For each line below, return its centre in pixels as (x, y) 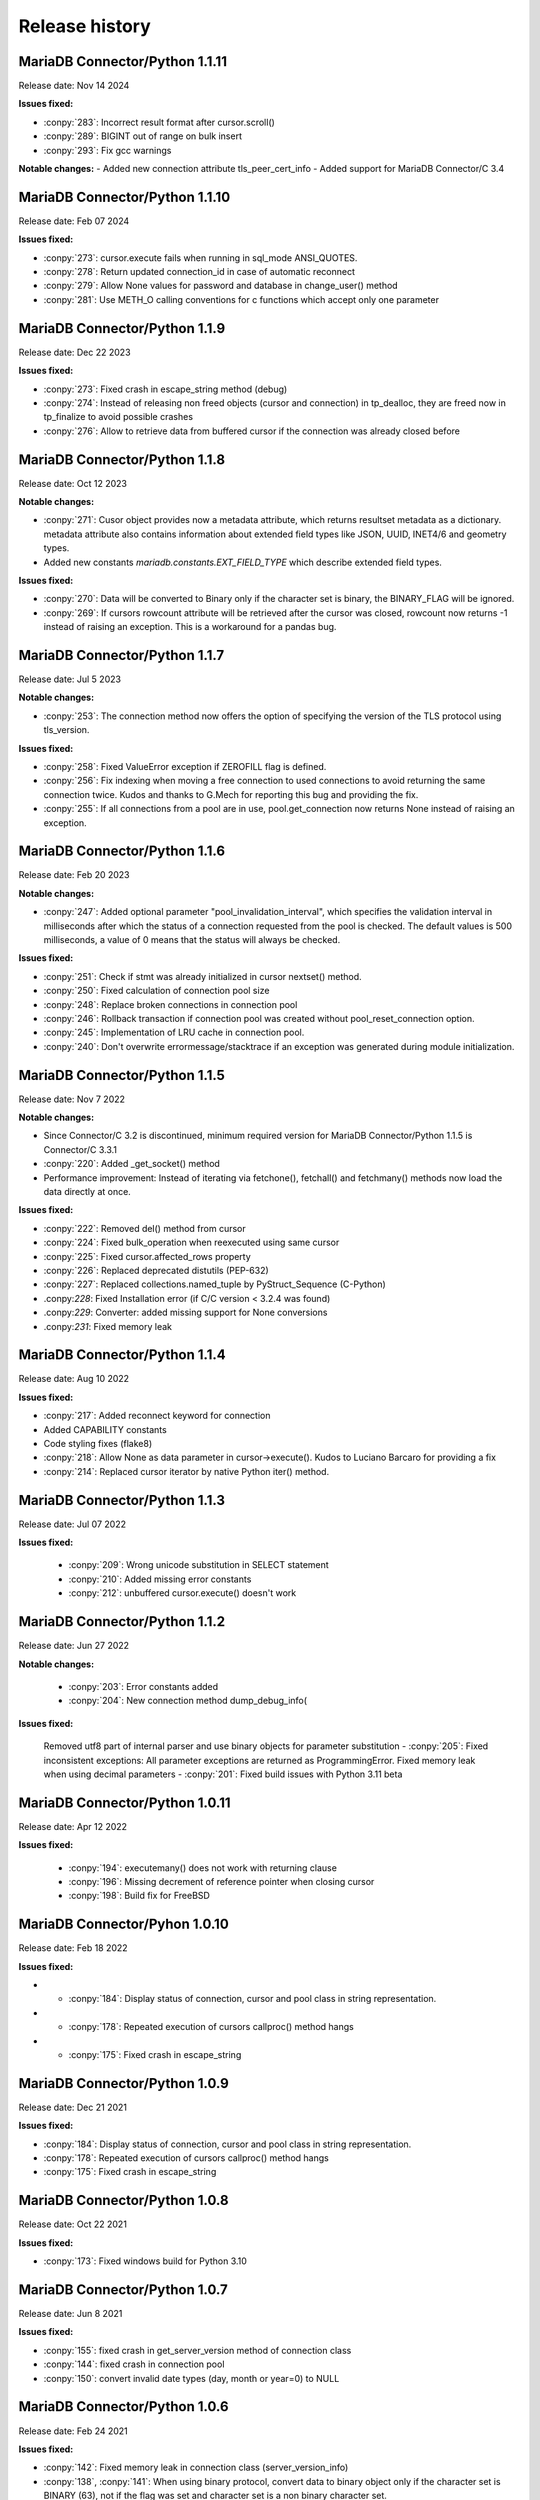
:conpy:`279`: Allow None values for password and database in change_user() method (221, 286)
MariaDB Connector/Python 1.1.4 (122, 1355)
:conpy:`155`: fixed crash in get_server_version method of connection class (197, 2350)
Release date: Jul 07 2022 (72, 1524)
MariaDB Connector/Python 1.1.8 (121, 459)
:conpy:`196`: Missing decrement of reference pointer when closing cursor (221, 1881)
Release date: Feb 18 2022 (73, 1948)
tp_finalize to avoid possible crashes (118, 417)
